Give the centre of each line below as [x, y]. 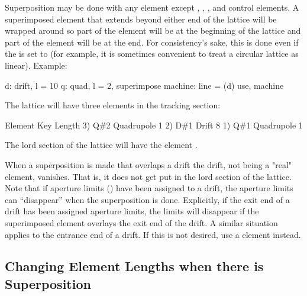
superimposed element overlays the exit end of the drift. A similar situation [141, 222]
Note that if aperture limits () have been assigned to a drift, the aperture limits [149, 188]
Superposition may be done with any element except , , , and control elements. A [152, 7]
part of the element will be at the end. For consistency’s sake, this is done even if [152, 42]
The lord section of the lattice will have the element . [101, 145]
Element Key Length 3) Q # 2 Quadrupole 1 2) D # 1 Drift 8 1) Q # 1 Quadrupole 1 [154, 125]
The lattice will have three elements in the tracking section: [113, 105]
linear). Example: [36, 65]
